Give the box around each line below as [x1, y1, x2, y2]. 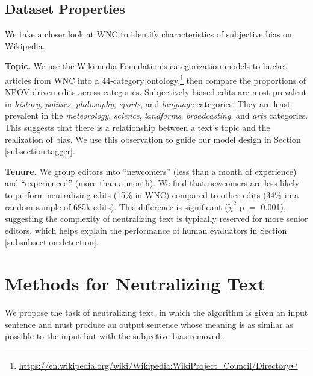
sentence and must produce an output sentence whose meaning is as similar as [5, 318, 293, 330]
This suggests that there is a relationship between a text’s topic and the [5, 121, 270, 134]
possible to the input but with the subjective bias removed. [5, 330, 223, 342]
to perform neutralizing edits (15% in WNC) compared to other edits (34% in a [5, 188, 299, 201]
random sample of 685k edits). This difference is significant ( [5, 200, 228, 213]
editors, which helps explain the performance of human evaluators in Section [5, 224, 287, 236]
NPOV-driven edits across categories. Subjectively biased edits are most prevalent [5, 86, 307, 98]
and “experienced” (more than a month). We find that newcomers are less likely [5, 177, 300, 189]
